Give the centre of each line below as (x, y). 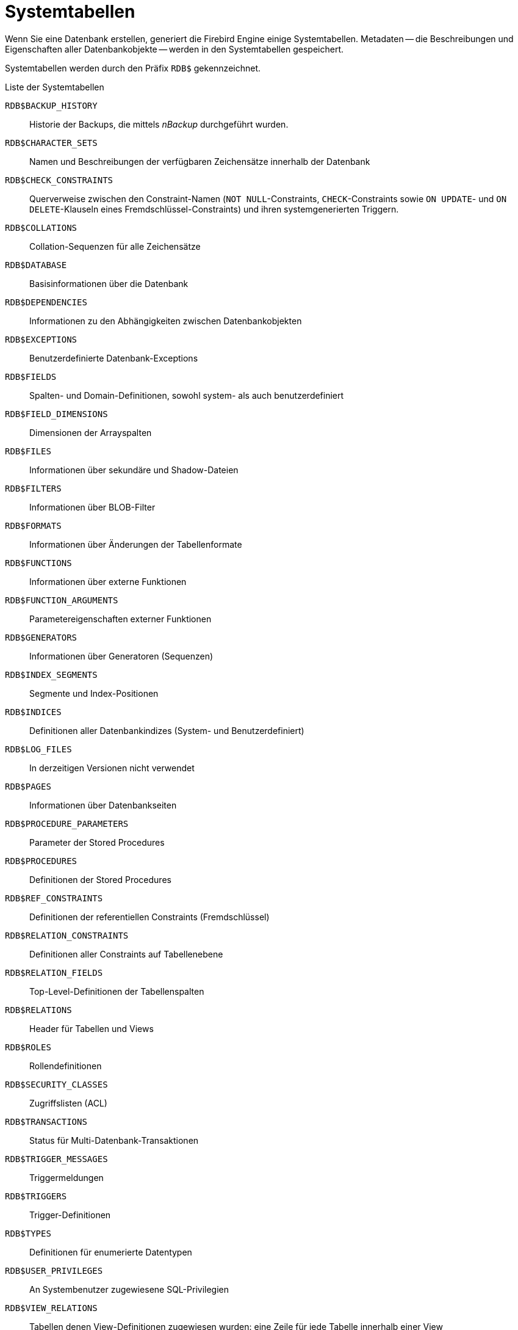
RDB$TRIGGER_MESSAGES (56, 1159)
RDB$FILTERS (33, 488)
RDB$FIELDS (31, 376)
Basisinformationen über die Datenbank (109, 283)
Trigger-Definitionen (70, 1215)
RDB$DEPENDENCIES (46, 302)
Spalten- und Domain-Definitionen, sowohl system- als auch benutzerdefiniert (187, 395)
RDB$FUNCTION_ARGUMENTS (62, 600)
